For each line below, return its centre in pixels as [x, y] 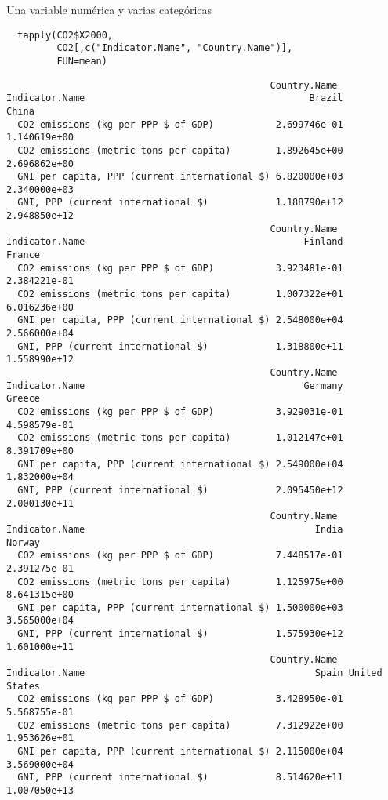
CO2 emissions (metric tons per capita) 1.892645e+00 [180, 150]
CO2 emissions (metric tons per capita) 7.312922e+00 [180, 725]
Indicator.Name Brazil [175, 98]
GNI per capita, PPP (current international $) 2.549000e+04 [180, 464]
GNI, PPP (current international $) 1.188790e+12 [180, 203]
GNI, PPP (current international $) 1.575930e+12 [180, 634]
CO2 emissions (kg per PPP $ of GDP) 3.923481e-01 [180, 268]
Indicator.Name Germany [175, 385]
